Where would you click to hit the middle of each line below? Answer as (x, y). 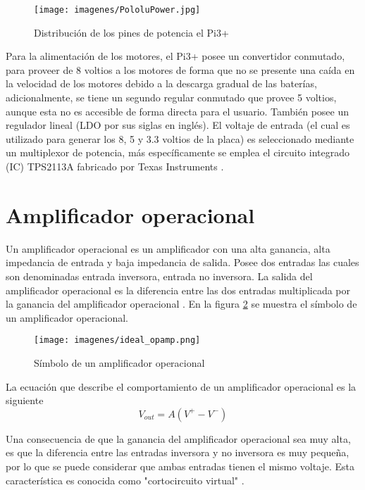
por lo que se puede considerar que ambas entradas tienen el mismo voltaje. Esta (180, 466)
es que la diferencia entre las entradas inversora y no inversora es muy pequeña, (178, 452)
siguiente (25, 400)
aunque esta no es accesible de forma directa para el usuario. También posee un (178, 111)
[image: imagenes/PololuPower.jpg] (117, 10)
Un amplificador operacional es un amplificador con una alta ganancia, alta (168, 248)
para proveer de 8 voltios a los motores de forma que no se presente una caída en (180, 69)
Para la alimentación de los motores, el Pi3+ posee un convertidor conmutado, (175, 56)
